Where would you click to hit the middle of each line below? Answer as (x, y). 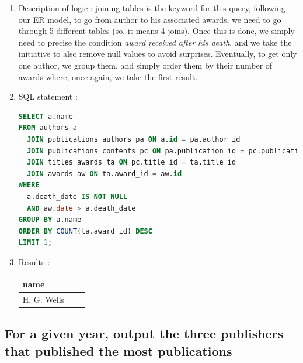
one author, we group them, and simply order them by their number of (145, 65)
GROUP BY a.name (50, 220)
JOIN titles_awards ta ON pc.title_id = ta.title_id (132, 162)
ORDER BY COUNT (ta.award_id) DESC (85, 231)
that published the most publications (119, 350)
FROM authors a (48, 128)
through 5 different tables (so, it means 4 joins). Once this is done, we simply (156, 31)
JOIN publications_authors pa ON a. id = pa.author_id (134, 139)
